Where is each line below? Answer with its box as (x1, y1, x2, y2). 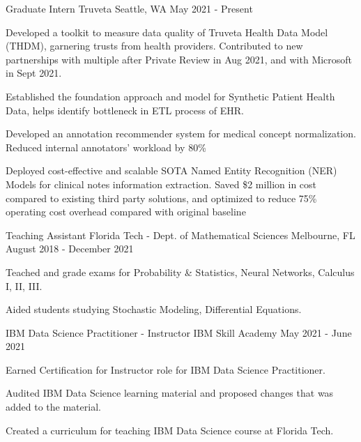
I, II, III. (6, 278, 43, 293)
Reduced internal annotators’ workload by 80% (6, 139, 206, 154)
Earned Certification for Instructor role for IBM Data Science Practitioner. (6, 362, 325, 376)
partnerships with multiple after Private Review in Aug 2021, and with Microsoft (6, 52, 353, 66)
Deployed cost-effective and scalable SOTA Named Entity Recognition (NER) (6, 163, 337, 178)
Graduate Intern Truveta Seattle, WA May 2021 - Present (6, 1, 253, 15)
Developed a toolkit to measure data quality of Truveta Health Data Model (6, 24, 328, 39)
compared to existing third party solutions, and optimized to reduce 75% (6, 190, 317, 205)
